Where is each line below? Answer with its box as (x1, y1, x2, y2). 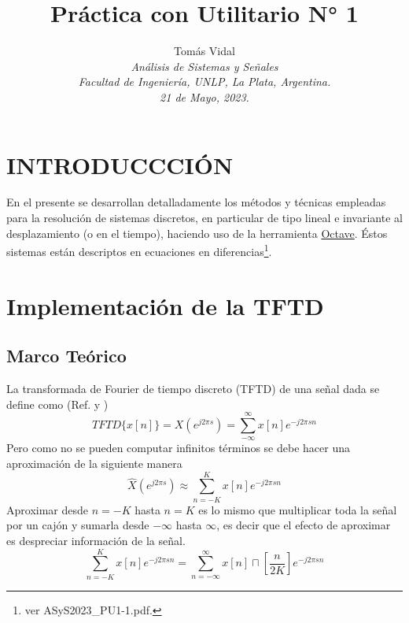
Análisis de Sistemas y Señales (131, 57, 278, 74)
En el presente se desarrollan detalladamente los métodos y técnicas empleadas (6, 194, 386, 210)
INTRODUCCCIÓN (6, 148, 234, 180)
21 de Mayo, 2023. (160, 88, 249, 105)
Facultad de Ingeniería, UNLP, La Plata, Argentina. (78, 73, 331, 90)
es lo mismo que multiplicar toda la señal (198, 501, 397, 517)
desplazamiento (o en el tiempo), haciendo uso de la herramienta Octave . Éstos (6, 224, 388, 241)
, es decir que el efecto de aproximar (216, 517, 391, 533)
